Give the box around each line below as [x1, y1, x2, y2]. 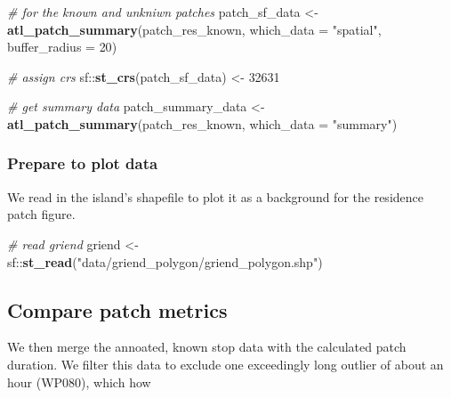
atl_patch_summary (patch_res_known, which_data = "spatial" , [7, 20, 382, 38]
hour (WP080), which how [7, 372, 151, 391]
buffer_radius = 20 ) [7, 37, 117, 56]
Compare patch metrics [7, 296, 228, 323]
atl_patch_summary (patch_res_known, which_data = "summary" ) [7, 114, 398, 133]
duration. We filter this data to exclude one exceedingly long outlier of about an [7, 354, 444, 373]
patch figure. [7, 205, 76, 223]
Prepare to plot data [7, 152, 158, 175]
